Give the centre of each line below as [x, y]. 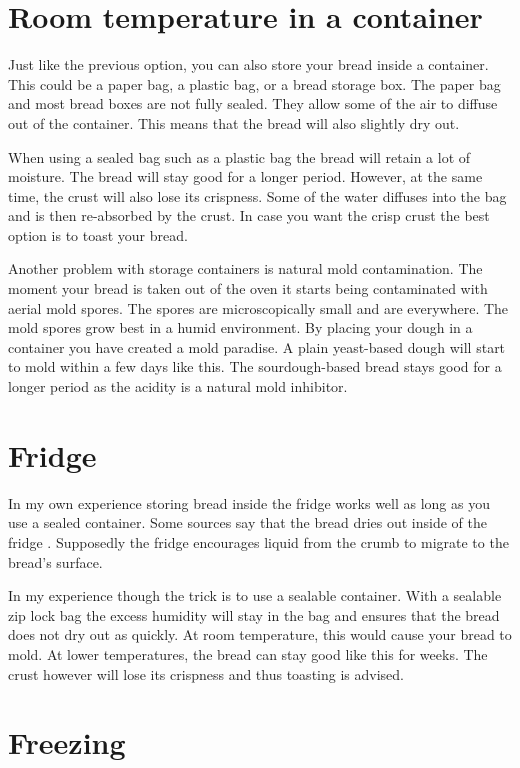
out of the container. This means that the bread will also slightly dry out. [234, 122]
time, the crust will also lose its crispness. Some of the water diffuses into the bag [257, 195]
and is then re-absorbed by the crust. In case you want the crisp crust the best [249, 215]
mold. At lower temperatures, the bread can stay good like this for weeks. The [248, 653]
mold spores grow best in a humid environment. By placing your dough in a [240, 327]
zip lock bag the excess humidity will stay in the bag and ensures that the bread [254, 614]
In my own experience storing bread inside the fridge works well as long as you [249, 502]
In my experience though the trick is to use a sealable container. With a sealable [255, 595]
